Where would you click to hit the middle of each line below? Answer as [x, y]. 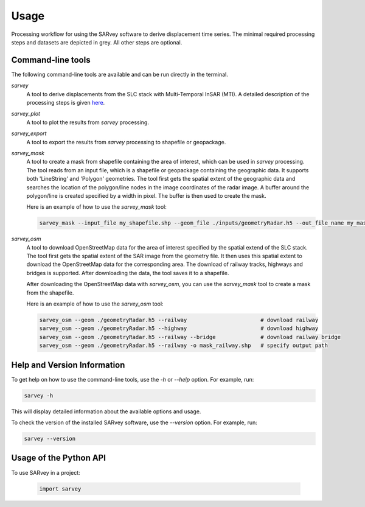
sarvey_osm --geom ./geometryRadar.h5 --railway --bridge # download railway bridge [190, 337]
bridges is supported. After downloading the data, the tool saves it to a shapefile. [128, 273]
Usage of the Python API [59, 458]
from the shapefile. [50, 293]
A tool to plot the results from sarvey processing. [88, 122]
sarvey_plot [26, 114]
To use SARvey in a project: [46, 472]
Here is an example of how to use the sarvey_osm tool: [95, 304]
